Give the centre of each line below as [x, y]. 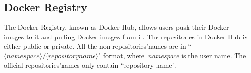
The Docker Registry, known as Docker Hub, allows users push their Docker [117, 27]
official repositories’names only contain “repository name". [90, 65]
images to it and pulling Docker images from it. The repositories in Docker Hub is [126, 36]
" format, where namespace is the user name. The [172, 55]
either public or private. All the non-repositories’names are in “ [98, 46]
